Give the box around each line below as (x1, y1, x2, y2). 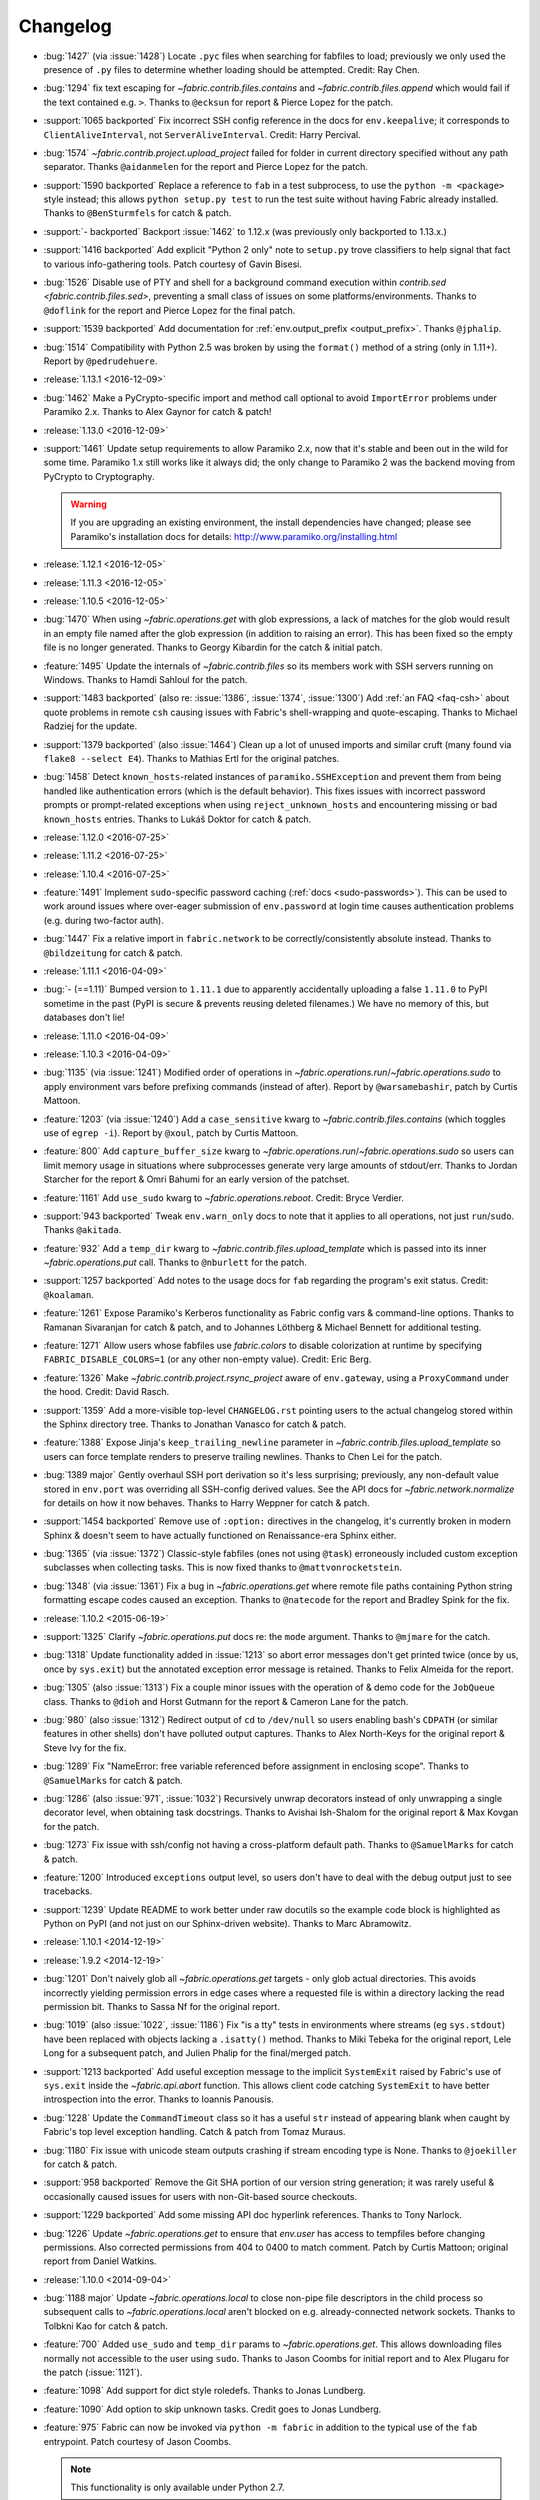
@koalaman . (43, 1288, 94, 1300)
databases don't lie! (43, 1011, 125, 1024)
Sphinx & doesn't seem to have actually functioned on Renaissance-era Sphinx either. (43, 1529, 397, 1541)
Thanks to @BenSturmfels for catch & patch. (43, 207, 232, 219)
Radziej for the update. (43, 720, 138, 732)
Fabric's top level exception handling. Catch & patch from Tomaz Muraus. (43, 2126, 346, 2138)
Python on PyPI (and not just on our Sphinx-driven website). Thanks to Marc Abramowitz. (43, 1918, 412, 1930)
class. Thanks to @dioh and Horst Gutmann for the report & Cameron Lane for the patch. (43, 1695, 409, 1707)
